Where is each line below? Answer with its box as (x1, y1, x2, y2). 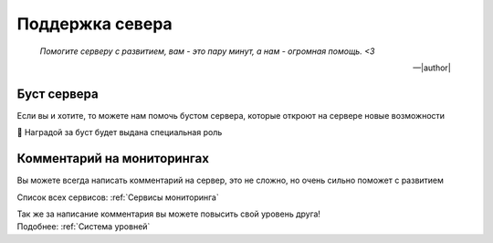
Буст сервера (16, 86, 100, 101)
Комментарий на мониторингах (16, 151, 210, 166)
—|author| (412, 62, 451, 73)
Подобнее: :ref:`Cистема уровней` (16, 221, 151, 232)
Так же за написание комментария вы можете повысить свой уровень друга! (16, 208, 321, 219)
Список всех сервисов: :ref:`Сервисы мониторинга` (16, 192, 219, 203)
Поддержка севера (16, 14, 173, 34)
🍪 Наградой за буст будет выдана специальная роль (16, 127, 223, 138)
